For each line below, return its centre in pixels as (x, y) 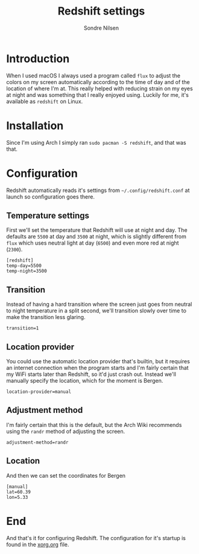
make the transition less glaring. (46, 317)
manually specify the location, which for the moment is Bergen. (85, 381)
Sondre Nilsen (101, 28)
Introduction (38, 58)
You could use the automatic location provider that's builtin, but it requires (98, 361)
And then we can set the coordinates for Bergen (66, 475)
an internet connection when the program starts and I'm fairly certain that (97, 368)
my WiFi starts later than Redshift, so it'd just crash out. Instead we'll (91, 374)
